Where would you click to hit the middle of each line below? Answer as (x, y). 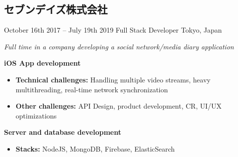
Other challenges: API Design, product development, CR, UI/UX (119, 106)
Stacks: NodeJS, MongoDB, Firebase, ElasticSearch (95, 148)
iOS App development (43, 63)
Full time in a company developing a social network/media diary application (119, 46)
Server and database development (63, 132)
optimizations (36, 115)
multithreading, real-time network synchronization (92, 89)
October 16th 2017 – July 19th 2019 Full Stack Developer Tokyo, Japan (113, 30)
